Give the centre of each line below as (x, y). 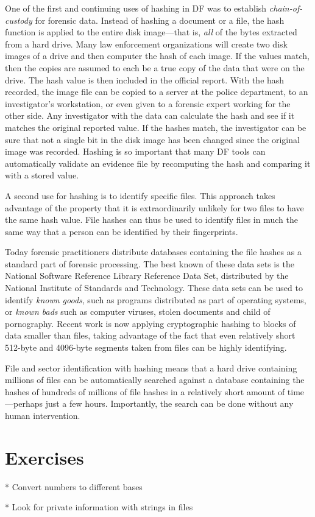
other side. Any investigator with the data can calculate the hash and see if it (150, 115)
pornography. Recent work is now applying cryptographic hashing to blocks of (150, 323)
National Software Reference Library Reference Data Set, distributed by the (147, 276)
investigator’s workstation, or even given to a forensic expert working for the (148, 103)
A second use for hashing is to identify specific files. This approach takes (140, 195)
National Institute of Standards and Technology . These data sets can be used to (154, 288)
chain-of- (286, 8)
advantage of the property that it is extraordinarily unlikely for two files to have (154, 207)
